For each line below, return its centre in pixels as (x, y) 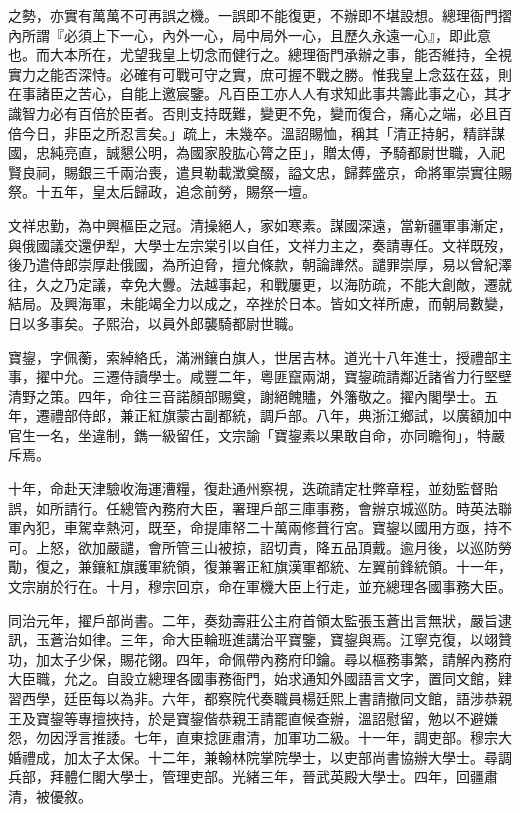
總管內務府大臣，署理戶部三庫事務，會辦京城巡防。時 (294, 507)
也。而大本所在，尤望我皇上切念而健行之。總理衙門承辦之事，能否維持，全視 (260, 54)
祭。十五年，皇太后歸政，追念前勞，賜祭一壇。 (162, 191)
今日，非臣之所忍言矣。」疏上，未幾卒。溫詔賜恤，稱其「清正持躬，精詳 (256, 132)
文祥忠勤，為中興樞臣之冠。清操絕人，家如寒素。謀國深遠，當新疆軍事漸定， (260, 224)
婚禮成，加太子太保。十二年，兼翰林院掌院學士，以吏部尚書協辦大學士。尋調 (260, 756)
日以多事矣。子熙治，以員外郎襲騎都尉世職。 (155, 322)
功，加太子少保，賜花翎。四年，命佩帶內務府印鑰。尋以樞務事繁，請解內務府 (260, 658)
